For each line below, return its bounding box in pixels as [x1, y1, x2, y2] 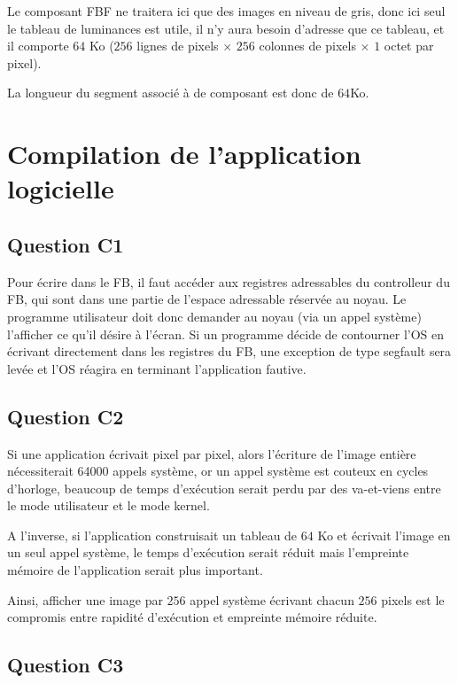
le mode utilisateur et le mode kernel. [7, 496, 210, 515]
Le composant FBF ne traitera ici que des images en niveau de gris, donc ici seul [7, 2, 446, 19]
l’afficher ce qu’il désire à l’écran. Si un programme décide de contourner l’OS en [7, 324, 445, 343]
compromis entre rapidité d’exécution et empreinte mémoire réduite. [7, 608, 377, 626]
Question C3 [7, 651, 124, 679]
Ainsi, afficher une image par [7, 590, 163, 609]
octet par [384, 36, 434, 55]
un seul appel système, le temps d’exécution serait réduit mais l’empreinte [7, 543, 409, 562]
